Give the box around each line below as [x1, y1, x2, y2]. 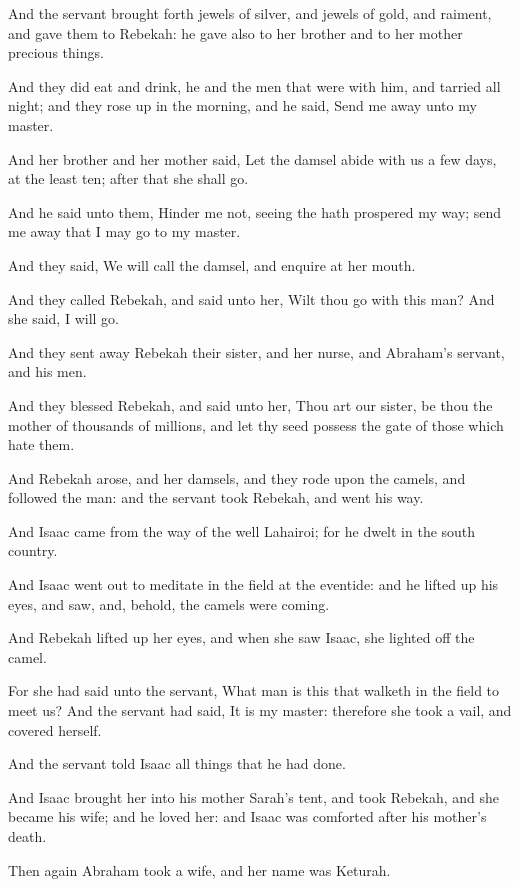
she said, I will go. [8, 308, 119, 329]
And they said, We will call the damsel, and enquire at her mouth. [8, 254, 416, 275]
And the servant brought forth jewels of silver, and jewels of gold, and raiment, [8, 3, 492, 23]
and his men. [8, 361, 87, 382]
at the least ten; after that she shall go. [8, 168, 249, 189]
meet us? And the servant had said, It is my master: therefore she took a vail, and [8, 700, 512, 721]
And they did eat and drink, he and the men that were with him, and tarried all [8, 75, 501, 96]
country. [8, 540, 58, 561]
